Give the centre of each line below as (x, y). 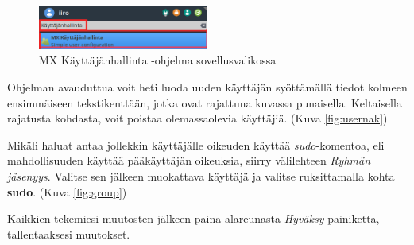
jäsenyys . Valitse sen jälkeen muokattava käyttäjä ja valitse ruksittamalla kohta (201, 176)
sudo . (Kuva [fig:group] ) (67, 191)
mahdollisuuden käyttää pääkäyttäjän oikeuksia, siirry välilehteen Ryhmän (189, 160)
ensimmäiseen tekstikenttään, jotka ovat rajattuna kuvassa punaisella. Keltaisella (205, 102)
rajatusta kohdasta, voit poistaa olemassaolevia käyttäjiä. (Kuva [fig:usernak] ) (197, 118)
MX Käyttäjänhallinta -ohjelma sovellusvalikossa (158, 60)
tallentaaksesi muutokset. (69, 233)
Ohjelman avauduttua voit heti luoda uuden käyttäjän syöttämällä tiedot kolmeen (207, 87)
